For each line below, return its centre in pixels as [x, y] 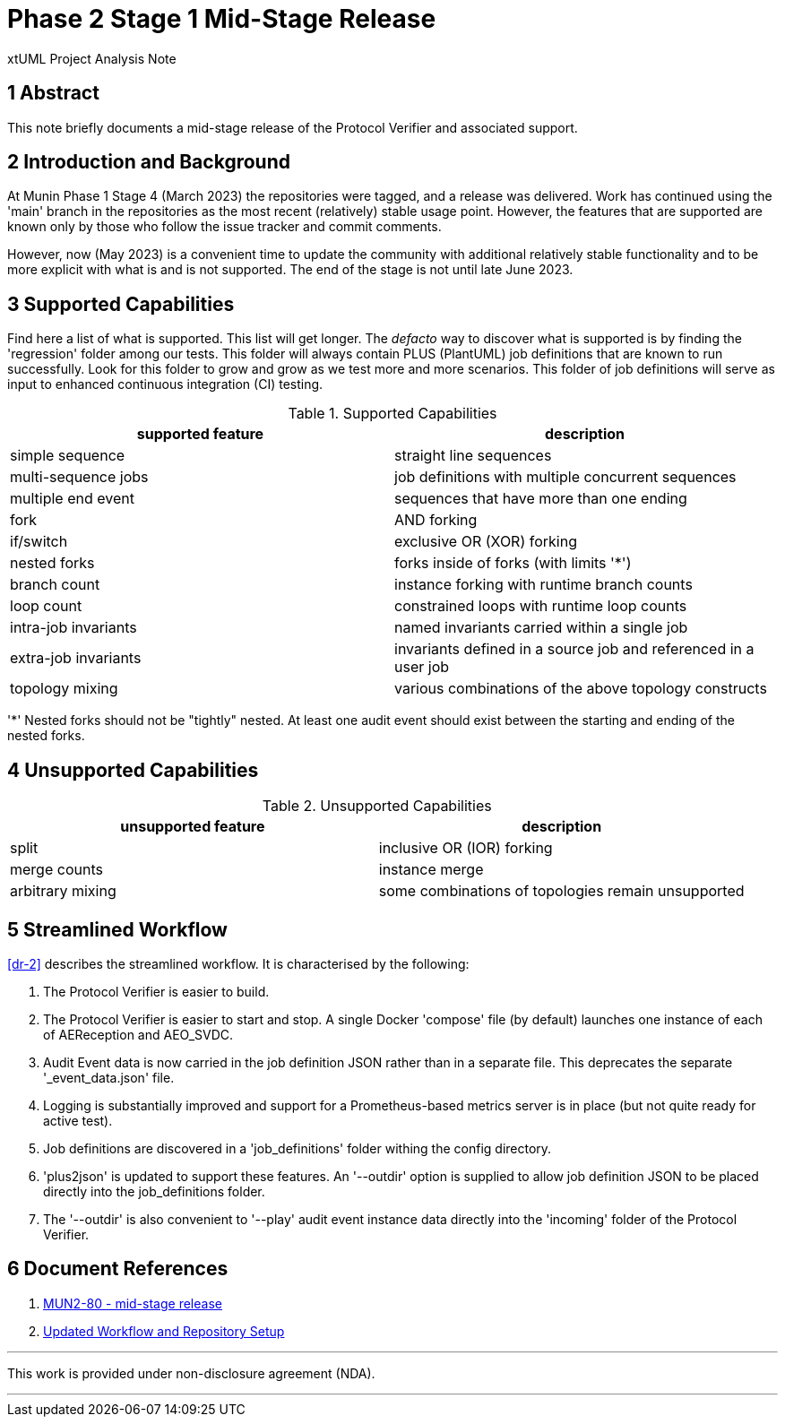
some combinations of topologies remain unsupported [561, 891]
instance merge [431, 870]
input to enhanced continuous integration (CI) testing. [165, 384]
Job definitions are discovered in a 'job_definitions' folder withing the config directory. [298, 1148]
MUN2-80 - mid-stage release [133, 1303]
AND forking [436, 520]
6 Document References [118, 1269]
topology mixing [64, 689]
